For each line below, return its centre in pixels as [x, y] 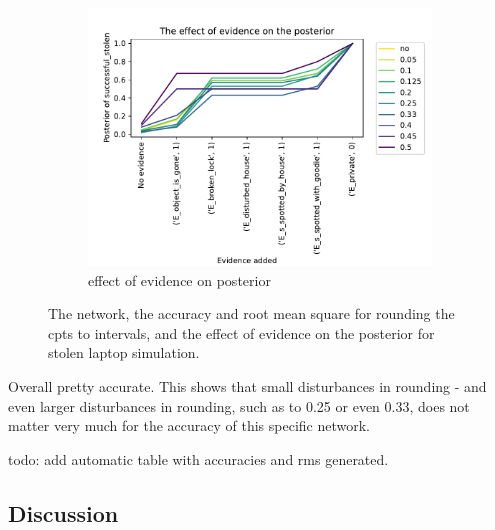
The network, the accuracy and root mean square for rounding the [251, 313]
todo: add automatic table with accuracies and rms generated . [198, 458]
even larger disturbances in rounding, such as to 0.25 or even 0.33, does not [239, 405]
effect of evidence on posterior [179, 279]
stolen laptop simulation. [124, 352]
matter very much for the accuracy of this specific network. [189, 425]
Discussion [63, 512]
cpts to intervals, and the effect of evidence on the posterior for [241, 332]
